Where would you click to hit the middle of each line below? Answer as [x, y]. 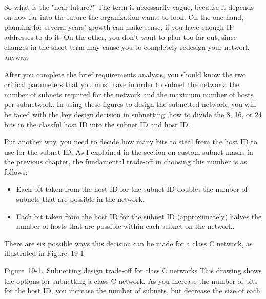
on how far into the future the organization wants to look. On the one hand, [124, 17]
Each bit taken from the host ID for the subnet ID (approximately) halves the [139, 216]
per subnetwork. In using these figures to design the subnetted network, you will [130, 104]
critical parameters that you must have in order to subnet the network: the [122, 84]
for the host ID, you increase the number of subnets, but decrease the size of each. [133, 291]
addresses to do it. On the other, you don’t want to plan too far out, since [120, 37]
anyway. [17, 57]
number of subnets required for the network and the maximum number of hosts [129, 94]
